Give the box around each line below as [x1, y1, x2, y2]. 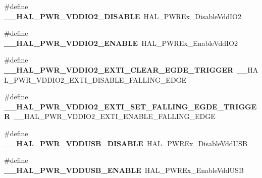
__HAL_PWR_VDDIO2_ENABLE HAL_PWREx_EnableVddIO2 [4, 37, 238, 48]
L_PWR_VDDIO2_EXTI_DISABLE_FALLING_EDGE [4, 74, 187, 85]
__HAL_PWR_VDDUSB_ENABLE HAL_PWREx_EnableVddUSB [4, 164, 244, 175]
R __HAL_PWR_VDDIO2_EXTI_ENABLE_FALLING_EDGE [4, 111, 216, 122]
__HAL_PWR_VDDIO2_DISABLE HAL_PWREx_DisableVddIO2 [4, 11, 242, 21]
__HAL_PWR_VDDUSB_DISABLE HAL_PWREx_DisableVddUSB [4, 138, 247, 148]
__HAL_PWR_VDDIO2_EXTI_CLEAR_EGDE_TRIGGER [4, 64, 234, 75]
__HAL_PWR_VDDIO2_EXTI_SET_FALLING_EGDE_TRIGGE [4, 101, 257, 111]
